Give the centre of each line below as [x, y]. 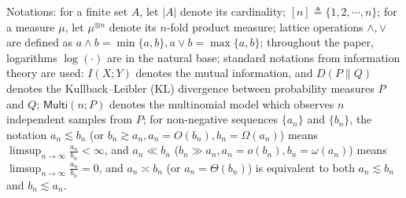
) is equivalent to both [301, 167]
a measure [31, 26]
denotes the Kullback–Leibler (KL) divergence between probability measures [190, 88]
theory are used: [45, 73]
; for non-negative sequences [210, 119]
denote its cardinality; [233, 11]
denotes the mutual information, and [224, 73]
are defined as [40, 42]
